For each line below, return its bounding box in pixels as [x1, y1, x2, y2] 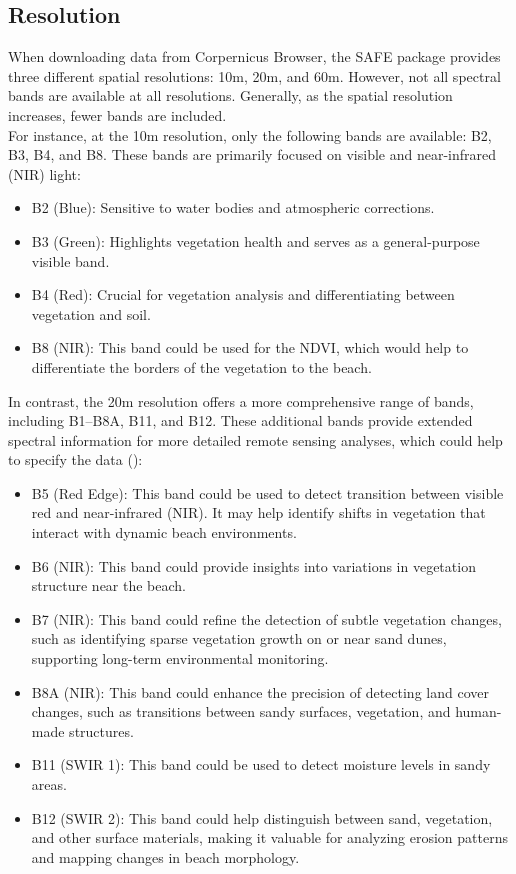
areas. [31, 774, 67, 795]
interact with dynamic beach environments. [31, 522, 297, 543]
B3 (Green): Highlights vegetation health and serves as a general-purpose [31, 230, 480, 251]
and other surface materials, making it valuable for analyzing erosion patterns [31, 827, 508, 848]
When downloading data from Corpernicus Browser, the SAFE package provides [8, 46, 501, 67]
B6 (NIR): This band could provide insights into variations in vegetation [31, 555, 476, 576]
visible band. [31, 250, 110, 271]
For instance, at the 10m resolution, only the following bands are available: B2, [8, 124, 492, 145]
